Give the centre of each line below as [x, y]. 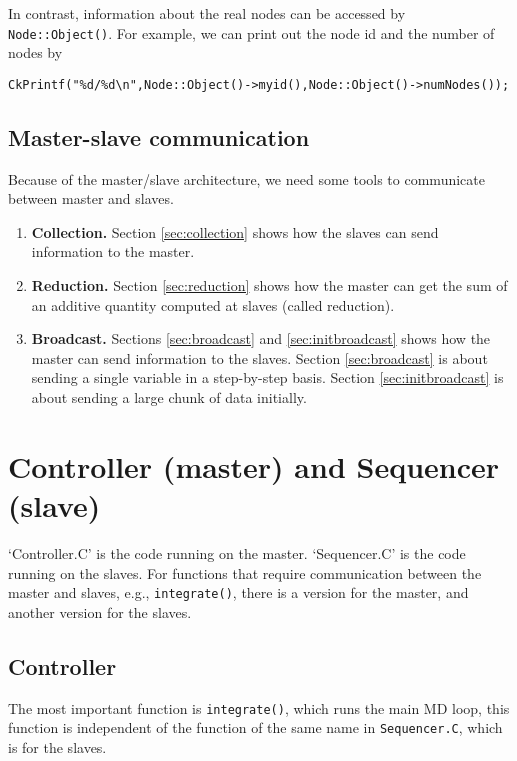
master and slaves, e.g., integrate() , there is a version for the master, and [238, 592]
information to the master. [113, 251]
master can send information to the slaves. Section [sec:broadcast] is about [259, 357]
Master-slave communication [159, 136]
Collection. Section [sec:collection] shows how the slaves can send [235, 231]
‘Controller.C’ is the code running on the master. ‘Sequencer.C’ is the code [237, 552]
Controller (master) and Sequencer [254, 465]
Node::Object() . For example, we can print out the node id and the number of [251, 32]
